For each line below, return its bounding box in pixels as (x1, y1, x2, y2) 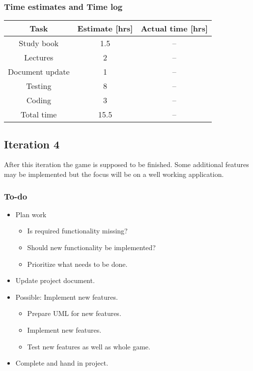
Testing (26, 80, 52, 92)
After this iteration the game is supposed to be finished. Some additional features (4, 159, 249, 170)
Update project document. (15, 275, 95, 285)
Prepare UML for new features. (27, 308, 121, 318)
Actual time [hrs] (141, 23, 208, 34)
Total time (21, 109, 57, 120)
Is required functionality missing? (27, 226, 128, 236)
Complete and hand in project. (15, 358, 109, 368)
